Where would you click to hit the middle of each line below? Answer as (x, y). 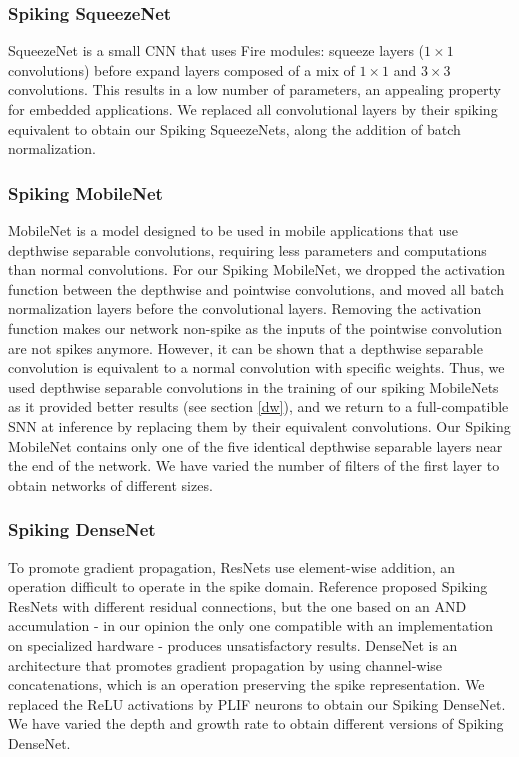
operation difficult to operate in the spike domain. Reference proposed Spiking (248, 586)
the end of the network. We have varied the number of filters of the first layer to (254, 465)
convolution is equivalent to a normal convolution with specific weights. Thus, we (256, 367)
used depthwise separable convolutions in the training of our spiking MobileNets (253, 386)
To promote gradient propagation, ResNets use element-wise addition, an (232, 566)
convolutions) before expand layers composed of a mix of (181, 69)
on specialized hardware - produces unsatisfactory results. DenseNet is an (233, 644)
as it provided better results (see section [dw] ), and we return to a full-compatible (258, 406)
